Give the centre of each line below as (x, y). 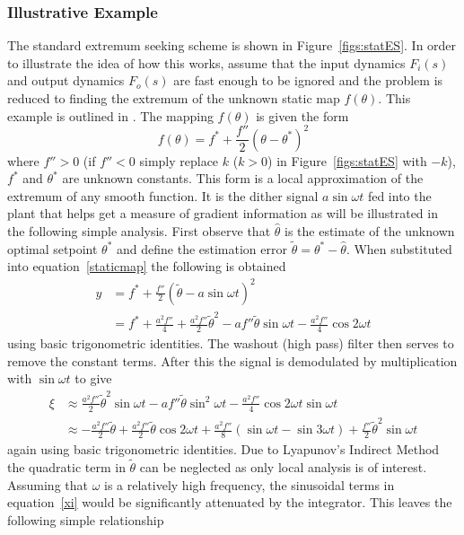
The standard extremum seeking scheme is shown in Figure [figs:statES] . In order (232, 45)
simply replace (179, 160)
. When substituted (399, 248)
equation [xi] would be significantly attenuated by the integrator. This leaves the (230, 502)
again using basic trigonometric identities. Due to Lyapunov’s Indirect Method (223, 449)
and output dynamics (66, 80)
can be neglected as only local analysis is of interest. (283, 466)
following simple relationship (86, 519)
